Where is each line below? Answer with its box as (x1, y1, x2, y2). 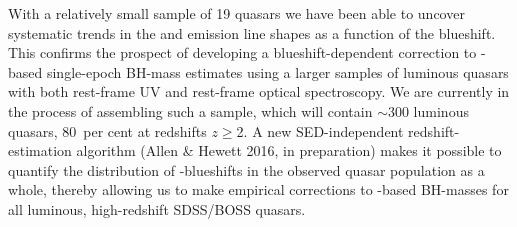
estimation (8, 140, 72, 161)
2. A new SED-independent (236, 120, 404, 141)
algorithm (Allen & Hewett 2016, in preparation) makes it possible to (76, 140, 502, 161)
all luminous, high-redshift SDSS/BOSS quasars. (8, 198, 306, 219)
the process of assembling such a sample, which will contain (8, 100, 373, 121)
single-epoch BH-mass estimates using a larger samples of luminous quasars (46, 61, 509, 82)
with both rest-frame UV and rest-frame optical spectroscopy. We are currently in (8, 81, 510, 102)
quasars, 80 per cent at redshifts (8, 120, 207, 141)
